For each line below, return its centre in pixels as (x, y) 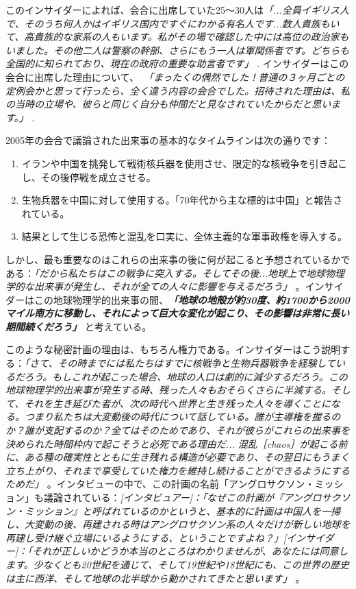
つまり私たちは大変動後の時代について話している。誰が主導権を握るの (182, 417)
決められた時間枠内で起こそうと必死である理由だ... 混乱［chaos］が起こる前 (177, 443)
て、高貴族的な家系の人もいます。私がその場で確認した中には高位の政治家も (177, 37)
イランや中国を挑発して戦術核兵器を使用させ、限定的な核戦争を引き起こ (185, 163)
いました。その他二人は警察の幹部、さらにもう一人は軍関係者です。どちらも (178, 50)
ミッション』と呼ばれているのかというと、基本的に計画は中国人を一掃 (182, 510)
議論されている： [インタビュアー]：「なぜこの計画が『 (164, 497)
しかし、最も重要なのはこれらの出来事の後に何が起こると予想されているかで (178, 259)
